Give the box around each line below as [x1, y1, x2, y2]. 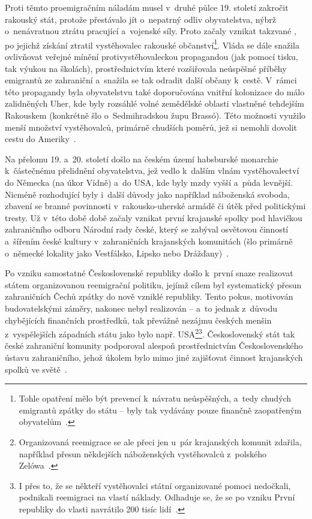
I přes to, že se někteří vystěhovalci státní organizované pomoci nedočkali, [19, 479, 291, 491]
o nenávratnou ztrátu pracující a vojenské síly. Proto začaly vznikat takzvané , [5, 25, 296, 37]
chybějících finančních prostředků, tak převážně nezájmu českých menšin [5, 313, 272, 326]
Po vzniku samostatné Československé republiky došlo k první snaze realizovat [5, 267, 293, 279]
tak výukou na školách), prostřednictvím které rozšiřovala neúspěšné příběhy [5, 62, 287, 74]
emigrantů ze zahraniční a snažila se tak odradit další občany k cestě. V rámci [5, 74, 297, 86]
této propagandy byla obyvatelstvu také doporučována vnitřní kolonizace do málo [5, 85, 305, 98]
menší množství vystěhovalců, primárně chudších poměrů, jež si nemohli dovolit [5, 120, 297, 133]
